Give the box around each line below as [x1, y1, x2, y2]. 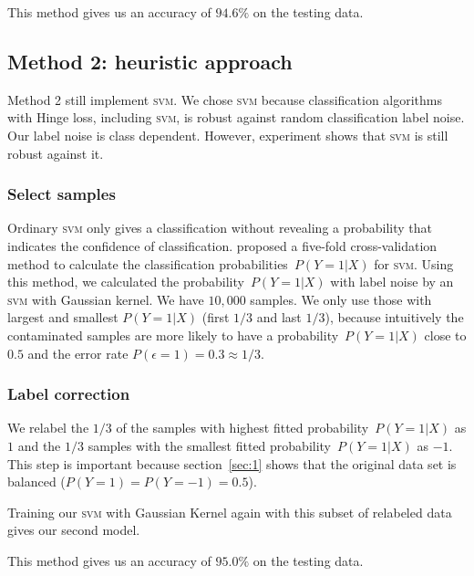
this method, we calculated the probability [7, 272, 244, 291]
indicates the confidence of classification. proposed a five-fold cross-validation [7, 236, 438, 255]
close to [424, 325, 467, 344]
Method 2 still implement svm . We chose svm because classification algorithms [7, 89, 443, 109]
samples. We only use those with [250, 289, 432, 309]
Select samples [7, 183, 116, 205]
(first [201, 308, 230, 327]
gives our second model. [7, 520, 140, 539]
